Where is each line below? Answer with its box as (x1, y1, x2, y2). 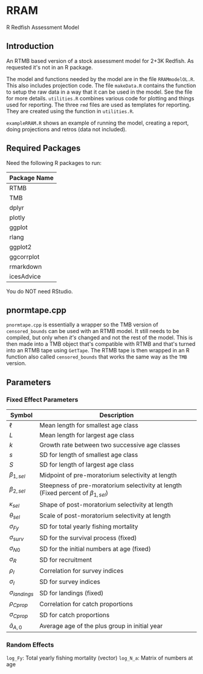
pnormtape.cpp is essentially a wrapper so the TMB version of (6, 321, 158, 328)
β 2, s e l (9, 485, 25, 494)
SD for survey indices (39, 578, 101, 586)
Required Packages (6, 143, 81, 154)
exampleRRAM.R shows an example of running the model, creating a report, (6, 119, 189, 126)
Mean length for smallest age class (39, 421, 139, 430)
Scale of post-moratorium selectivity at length (39, 511, 171, 520)
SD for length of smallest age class (39, 451, 138, 459)
